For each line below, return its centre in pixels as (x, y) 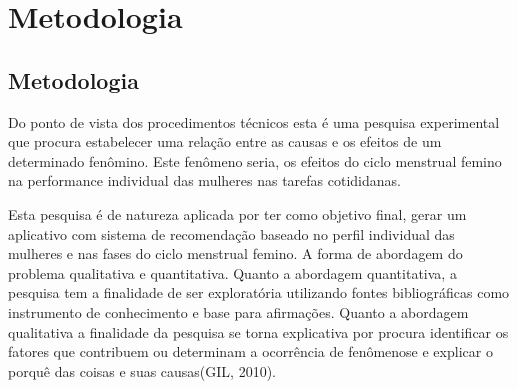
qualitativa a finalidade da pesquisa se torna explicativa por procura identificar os (258, 331)
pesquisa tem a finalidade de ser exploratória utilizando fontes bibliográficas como (259, 292)
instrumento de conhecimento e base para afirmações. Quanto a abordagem (238, 311)
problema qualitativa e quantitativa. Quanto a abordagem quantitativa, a (232, 272)
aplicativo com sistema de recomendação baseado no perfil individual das (231, 233)
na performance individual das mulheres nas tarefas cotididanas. (204, 180)
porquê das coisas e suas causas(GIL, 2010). (142, 370)
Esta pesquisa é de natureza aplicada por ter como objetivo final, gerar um (237, 213)
